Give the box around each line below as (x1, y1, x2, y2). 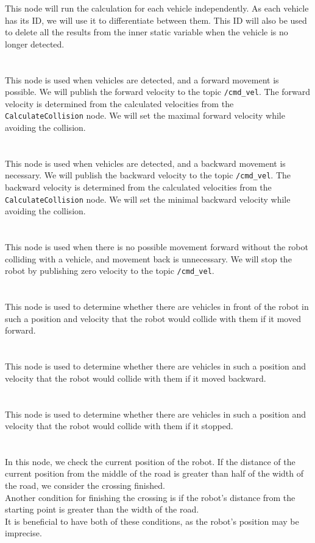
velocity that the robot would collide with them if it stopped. (5, 419, 233, 432)
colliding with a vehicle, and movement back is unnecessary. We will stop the (5, 252, 292, 265)
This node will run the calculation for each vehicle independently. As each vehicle (5, 2, 309, 14)
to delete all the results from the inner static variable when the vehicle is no (5, 26, 288, 38)
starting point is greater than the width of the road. (5, 503, 199, 516)
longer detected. (5, 37, 65, 50)
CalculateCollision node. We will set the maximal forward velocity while (5, 109, 285, 122)
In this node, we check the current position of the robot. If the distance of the (5, 455, 296, 468)
